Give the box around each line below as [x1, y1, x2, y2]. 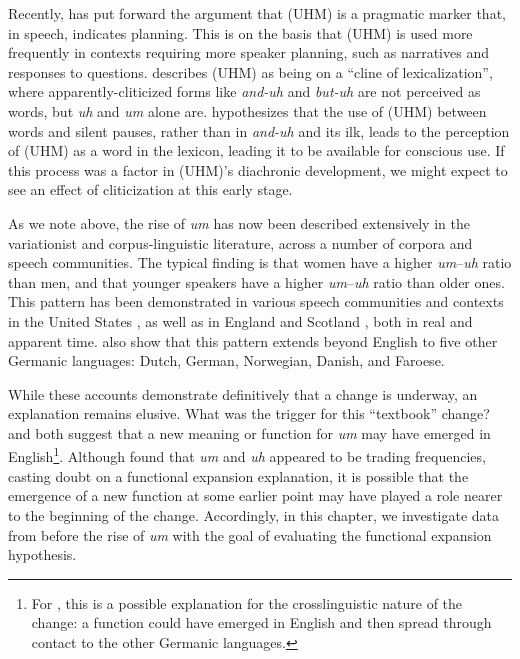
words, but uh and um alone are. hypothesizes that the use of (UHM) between [8, 100, 487, 121]
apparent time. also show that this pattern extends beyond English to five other [8, 330, 498, 351]
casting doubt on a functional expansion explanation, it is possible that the [8, 465, 469, 486]
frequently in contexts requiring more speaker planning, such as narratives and [8, 42, 489, 63]
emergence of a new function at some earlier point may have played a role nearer [8, 485, 503, 506]
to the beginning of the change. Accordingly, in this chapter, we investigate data [8, 504, 500, 525]
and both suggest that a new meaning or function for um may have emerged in [8, 422, 491, 443]
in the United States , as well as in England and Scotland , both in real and [8, 310, 473, 331]
